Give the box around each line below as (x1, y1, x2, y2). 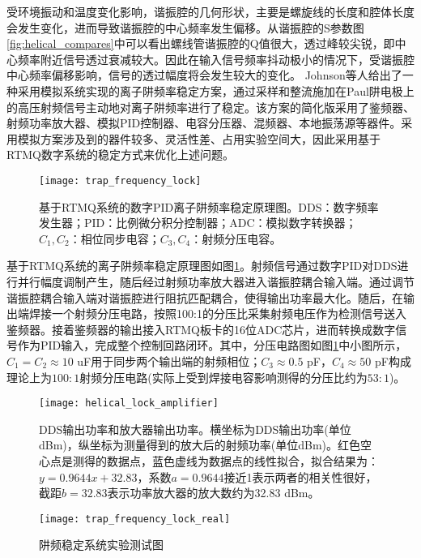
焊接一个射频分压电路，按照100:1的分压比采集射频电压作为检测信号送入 (28, 305, 406, 322)
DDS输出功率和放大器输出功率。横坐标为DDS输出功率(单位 (39, 420, 351, 437)
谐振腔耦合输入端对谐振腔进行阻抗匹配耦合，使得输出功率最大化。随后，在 (6, 289, 403, 306)
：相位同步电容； (69, 230, 160, 247)
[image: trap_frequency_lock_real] (39, 513, 231, 525)
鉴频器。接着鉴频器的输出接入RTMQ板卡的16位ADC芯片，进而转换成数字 (6, 320, 396, 337)
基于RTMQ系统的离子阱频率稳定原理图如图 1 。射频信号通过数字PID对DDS (6, 257, 398, 274)
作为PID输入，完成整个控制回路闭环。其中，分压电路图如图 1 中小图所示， (17, 337, 407, 354)
